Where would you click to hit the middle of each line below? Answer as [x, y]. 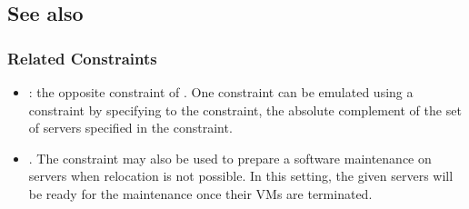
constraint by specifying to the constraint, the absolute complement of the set [245, 109]
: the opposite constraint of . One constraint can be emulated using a [221, 92]
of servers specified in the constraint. [130, 128]
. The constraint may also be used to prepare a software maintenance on [230, 158]
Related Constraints [82, 58]
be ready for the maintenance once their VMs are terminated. [200, 193]
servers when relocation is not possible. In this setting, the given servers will [241, 176]
